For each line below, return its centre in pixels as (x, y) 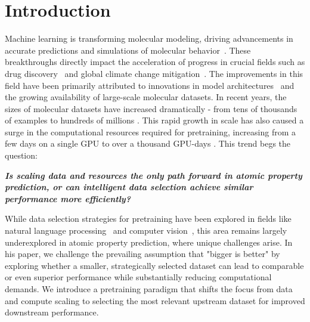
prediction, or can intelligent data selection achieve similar (129, 187)
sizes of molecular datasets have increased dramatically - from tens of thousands (151, 108)
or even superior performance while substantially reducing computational (138, 277)
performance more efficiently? (68, 198)
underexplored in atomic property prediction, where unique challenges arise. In (149, 242)
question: (21, 155)
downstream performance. (52, 312)
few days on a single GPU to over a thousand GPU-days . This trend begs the (148, 143)
